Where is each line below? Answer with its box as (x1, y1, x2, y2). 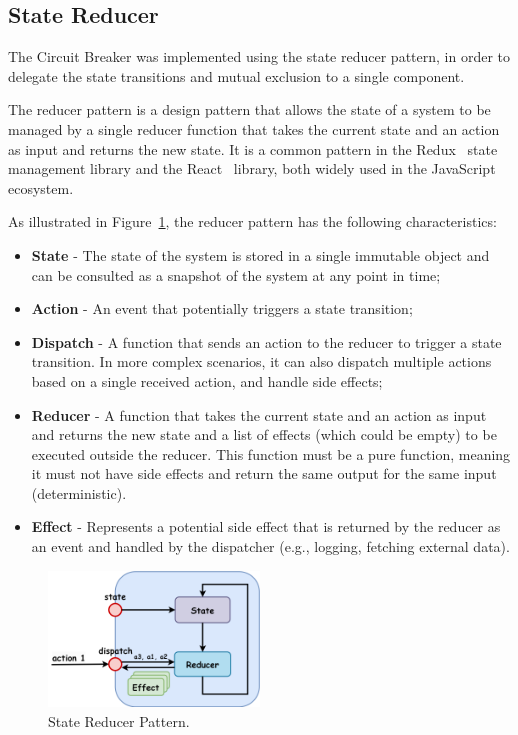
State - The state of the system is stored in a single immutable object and (31, 244, 490, 265)
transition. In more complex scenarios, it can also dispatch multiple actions (31, 351, 492, 372)
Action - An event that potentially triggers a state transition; (31, 298, 413, 319)
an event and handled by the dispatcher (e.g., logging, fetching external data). (31, 536, 510, 557)
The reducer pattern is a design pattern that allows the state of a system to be (8, 99, 491, 120)
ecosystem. (8, 177, 74, 198)
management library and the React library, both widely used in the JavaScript (8, 158, 496, 179)
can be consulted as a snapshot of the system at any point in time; (31, 264, 441, 285)
